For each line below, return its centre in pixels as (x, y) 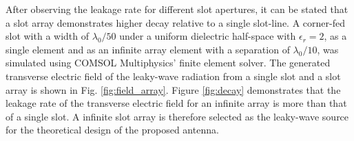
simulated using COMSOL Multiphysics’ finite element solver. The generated (168, 63)
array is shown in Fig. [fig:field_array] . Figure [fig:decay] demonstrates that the (173, 89)
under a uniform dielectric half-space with (208, 36)
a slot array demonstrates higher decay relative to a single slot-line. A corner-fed (175, 22)
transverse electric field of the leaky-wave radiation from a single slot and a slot (173, 76)
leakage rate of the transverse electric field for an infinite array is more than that (176, 103)
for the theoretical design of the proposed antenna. (112, 130)
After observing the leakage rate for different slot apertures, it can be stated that (177, 9)
